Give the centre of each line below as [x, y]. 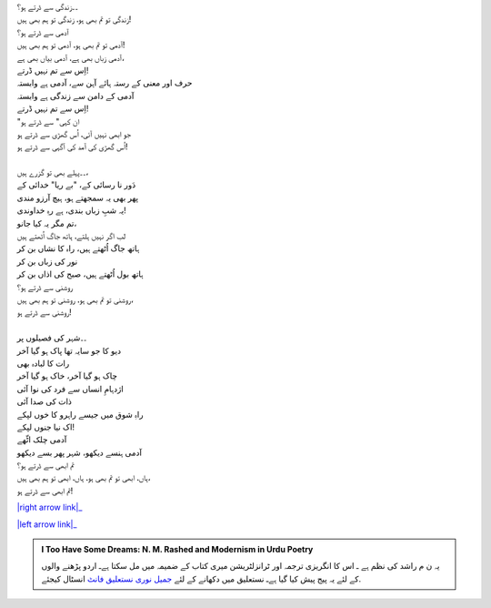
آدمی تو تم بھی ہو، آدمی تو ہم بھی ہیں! [71, 45]
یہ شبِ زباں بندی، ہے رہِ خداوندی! [71, 210]
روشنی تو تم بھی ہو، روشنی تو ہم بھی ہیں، [75, 299]
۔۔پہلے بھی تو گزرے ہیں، [53, 172]
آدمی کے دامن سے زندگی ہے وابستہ [75, 96]
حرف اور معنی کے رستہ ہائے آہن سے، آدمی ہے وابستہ [105, 83]
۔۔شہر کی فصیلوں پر [52, 338]
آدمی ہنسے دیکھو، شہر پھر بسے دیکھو [80, 452]
